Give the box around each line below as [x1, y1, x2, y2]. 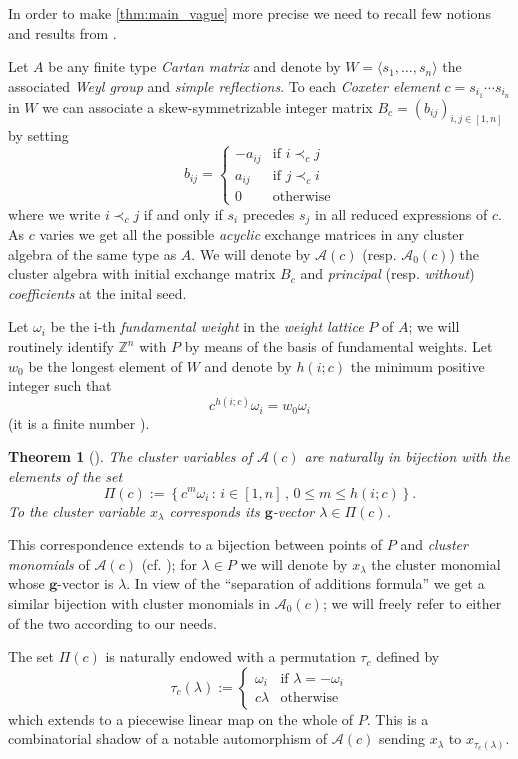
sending [379, 728, 425, 749]
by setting [8, 124, 69, 145]
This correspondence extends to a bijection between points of [8, 534, 383, 555]
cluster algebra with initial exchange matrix [8, 263, 276, 284]
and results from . [8, 22, 117, 43]
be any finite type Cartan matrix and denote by [48, 56, 341, 77]
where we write [8, 203, 101, 224]
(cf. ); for [141, 553, 197, 574]
